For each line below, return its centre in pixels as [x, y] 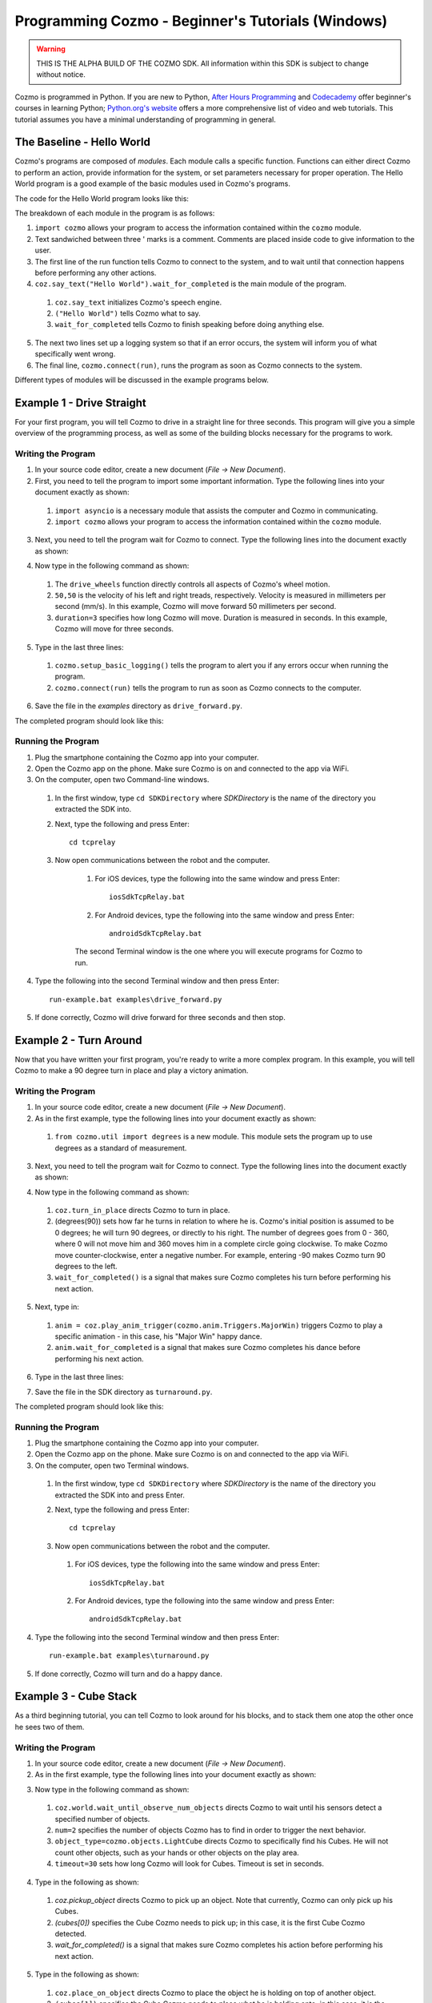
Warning [51, 49]
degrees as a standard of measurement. [121, 1148]
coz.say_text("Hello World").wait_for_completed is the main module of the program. [191, 284]
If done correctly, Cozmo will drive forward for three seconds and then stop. [160, 1017]
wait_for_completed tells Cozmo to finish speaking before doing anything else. [190, 324]
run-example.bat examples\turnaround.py [129, 1656]
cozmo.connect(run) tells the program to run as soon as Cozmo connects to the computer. [208, 687]
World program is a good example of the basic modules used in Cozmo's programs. [153, 183]
